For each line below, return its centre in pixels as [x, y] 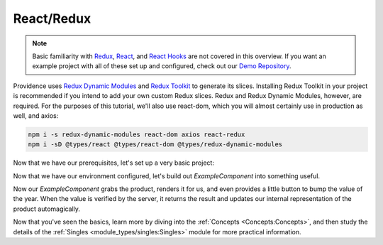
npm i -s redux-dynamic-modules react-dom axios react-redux [137, 134]
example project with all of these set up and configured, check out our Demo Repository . [162, 66]
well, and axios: [36, 115]
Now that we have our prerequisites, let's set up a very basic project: [113, 163]
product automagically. [47, 209]
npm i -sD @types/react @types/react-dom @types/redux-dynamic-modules [155, 145]
